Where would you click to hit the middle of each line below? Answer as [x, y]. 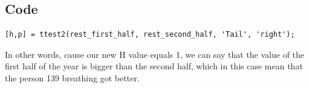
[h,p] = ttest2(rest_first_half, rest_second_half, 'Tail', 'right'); [150, 35]
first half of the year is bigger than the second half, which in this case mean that [154, 66]
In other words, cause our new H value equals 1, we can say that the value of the [155, 54]
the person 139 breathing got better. [72, 77]
